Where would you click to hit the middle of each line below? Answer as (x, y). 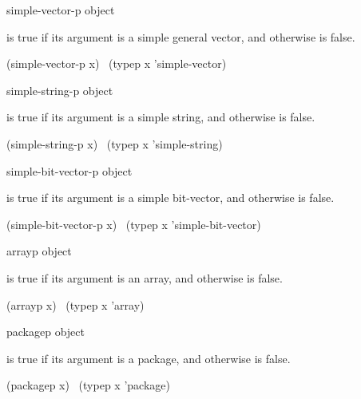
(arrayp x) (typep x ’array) (75, 304)
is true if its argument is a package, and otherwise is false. (149, 358)
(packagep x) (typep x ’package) (88, 385)
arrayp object (39, 251)
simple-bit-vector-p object (69, 170)
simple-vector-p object (61, 10)
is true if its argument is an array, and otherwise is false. (145, 277)
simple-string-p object (60, 90)
